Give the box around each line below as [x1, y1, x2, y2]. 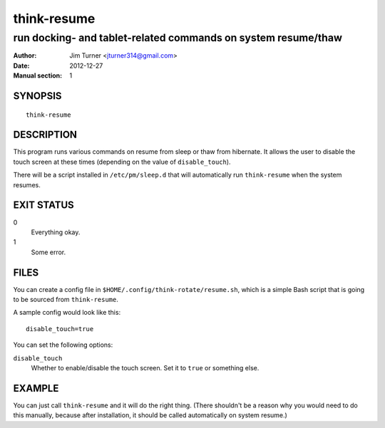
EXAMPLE [13, 382, 59, 395]
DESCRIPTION [13, 129, 78, 141]
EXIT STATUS [13, 199, 74, 212]
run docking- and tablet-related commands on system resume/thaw [13, 31, 342, 44]
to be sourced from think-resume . [13, 296, 119, 304]
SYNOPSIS [13, 90, 62, 102]
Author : [13, 51, 37, 60]
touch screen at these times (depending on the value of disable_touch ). [13, 157, 231, 166]
